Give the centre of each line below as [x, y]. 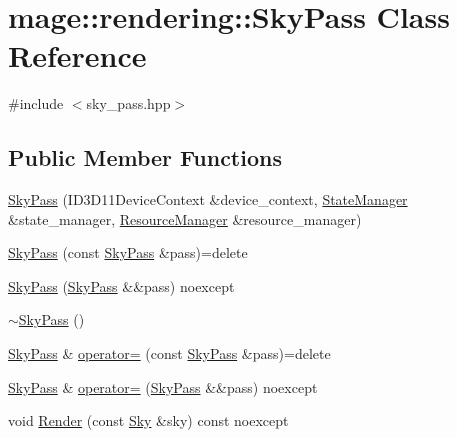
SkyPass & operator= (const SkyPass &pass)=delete [169, 353]
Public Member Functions [145, 157]
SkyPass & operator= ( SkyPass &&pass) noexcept [163, 386]
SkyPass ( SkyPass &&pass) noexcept [121, 285]
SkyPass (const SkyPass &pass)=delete [128, 252]
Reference [77, 55]
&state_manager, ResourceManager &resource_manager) [185, 218]
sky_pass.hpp [128, 103]
